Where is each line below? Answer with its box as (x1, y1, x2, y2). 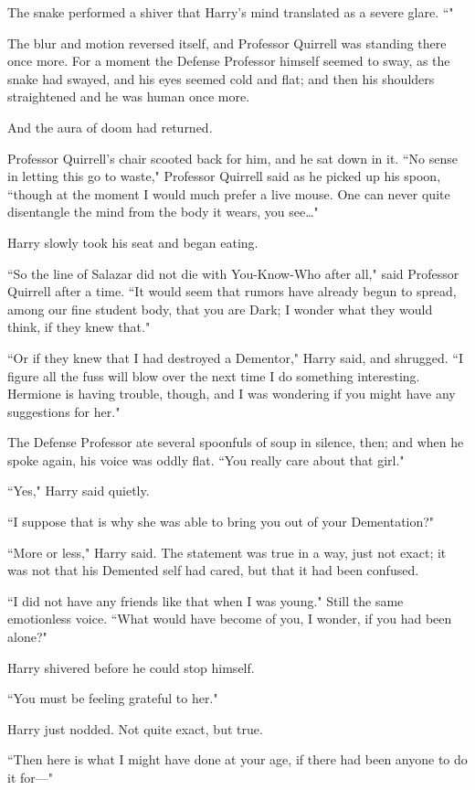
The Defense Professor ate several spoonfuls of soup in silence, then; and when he (7, 432, 464, 452)
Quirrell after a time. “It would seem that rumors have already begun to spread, (7, 282, 457, 301)
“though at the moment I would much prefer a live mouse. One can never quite (7, 184, 450, 203)
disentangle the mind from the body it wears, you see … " (7, 202, 319, 221)
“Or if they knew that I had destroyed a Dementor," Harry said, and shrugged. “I (7, 347, 464, 367)
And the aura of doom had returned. (7, 117, 213, 136)
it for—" (7, 768, 54, 786)
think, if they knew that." (7, 317, 151, 336)
